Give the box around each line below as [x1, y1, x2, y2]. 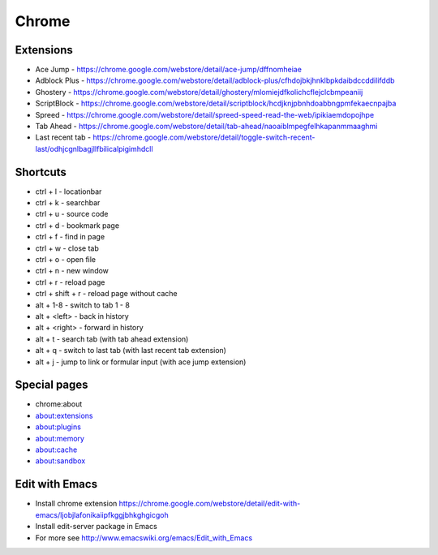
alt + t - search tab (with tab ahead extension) [35, 333, 189, 344]
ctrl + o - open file [35, 255, 97, 265]
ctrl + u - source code [35, 209, 109, 219]
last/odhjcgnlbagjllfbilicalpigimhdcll [35, 144, 153, 153]
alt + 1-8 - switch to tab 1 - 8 [35, 300, 130, 310]
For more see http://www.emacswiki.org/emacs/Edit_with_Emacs [35, 532, 253, 543]
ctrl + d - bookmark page [35, 220, 120, 230]
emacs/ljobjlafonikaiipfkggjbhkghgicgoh [35, 510, 170, 519]
